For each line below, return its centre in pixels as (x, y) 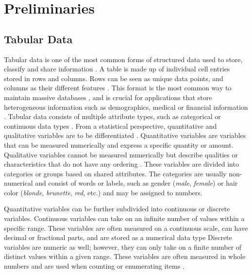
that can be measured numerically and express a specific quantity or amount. (119, 145)
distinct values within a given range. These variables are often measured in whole (125, 256)
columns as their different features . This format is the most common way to (118, 88)
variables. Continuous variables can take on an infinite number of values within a (124, 218)
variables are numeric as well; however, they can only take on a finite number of (123, 247)
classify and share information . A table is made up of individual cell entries (117, 69)
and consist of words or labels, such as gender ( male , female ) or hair (136, 183)
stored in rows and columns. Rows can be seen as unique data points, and (114, 78)
